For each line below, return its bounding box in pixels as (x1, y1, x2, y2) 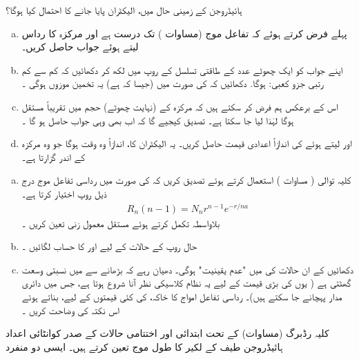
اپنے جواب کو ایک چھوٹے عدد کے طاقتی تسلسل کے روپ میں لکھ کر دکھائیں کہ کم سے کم (21, 62, 343, 77)
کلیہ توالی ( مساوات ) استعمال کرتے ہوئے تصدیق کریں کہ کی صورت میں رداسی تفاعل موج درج (21, 173, 351, 187)
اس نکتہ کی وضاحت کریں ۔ (21, 302, 120, 317)
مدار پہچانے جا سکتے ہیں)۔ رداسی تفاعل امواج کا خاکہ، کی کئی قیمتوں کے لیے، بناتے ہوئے (21, 289, 342, 304)
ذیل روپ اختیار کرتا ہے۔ (21, 186, 107, 200)
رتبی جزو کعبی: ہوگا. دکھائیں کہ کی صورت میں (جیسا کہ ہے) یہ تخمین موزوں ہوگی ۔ (21, 76, 324, 90)
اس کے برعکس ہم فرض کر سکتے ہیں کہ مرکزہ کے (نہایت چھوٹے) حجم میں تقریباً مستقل (21, 99, 338, 113)
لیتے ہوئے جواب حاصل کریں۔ (21, 39, 139, 54)
